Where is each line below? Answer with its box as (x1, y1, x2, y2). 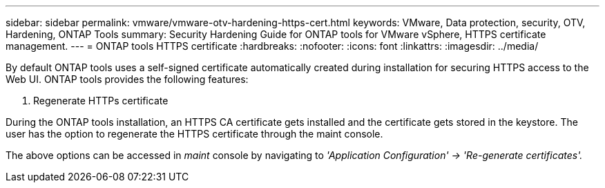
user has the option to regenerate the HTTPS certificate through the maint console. (6, 128, 383, 140)
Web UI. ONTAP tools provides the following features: (6, 73, 249, 85)
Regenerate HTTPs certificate (33, 95, 169, 106)
